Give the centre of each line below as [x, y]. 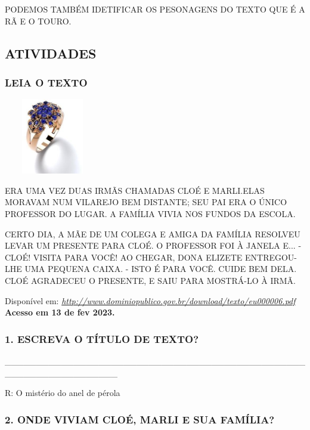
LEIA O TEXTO [46, 82]
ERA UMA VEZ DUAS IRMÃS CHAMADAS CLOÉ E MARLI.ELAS [135, 190]
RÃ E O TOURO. [38, 21]
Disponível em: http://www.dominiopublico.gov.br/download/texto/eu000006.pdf [150, 300]
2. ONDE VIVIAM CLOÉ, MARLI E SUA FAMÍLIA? [140, 419]
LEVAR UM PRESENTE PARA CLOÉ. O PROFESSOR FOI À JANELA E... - [153, 245]
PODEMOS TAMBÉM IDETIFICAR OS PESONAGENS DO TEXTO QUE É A [155, 9]
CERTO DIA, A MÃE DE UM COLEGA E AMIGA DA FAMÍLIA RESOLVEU [153, 233]
